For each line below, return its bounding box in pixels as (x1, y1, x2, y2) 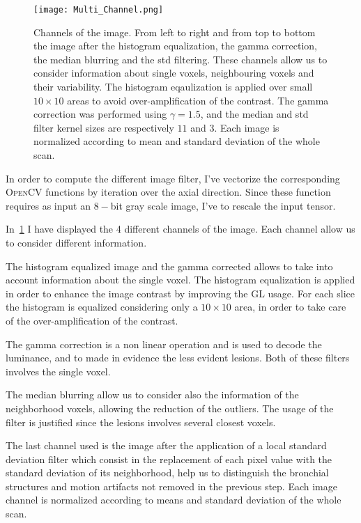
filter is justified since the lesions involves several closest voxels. (6, 414, 276, 429)
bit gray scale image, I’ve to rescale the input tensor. (110, 198, 336, 212)
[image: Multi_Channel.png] (33, 5, 164, 15)
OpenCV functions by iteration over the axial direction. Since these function (6, 185, 331, 199)
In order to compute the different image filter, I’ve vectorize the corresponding (6, 171, 340, 185)
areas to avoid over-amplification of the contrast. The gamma (67, 93, 329, 107)
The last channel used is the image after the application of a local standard (6, 438, 327, 453)
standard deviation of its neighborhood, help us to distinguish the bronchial (6, 465, 329, 480)
